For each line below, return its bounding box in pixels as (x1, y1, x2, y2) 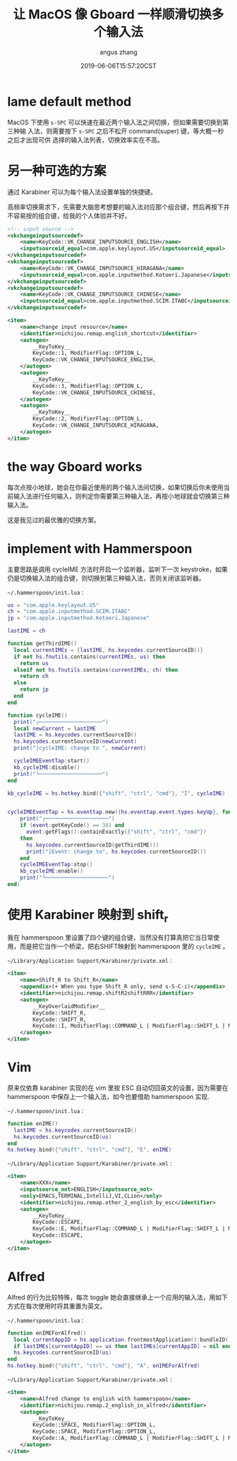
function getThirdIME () (7, 640, 78, 647)
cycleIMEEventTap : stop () (20, 861, 93, 868)
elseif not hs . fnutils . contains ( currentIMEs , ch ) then (13, 666, 178, 674)
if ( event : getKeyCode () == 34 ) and (20, 822, 125, 829)
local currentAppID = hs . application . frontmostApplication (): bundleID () (13, 1336, 232, 1343)
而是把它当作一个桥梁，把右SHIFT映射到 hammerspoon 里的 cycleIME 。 (19, 942, 229, 951)
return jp (20, 686, 49, 693)
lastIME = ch (7, 627, 46, 635)
